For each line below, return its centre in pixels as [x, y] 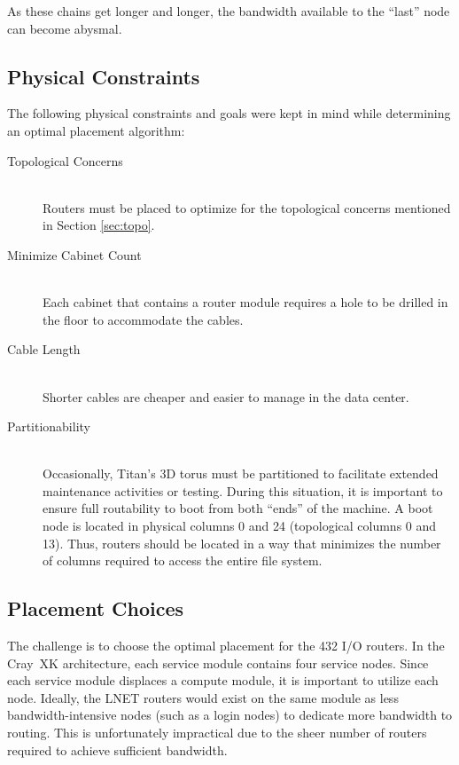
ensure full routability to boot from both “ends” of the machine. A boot [238, 508]
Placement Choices [96, 608]
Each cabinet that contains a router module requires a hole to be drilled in [245, 302]
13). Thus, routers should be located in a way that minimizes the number [242, 543]
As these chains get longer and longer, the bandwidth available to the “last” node [229, 11]
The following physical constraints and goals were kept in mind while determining [229, 113]
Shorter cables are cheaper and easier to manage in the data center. [226, 396]
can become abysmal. [65, 28]
